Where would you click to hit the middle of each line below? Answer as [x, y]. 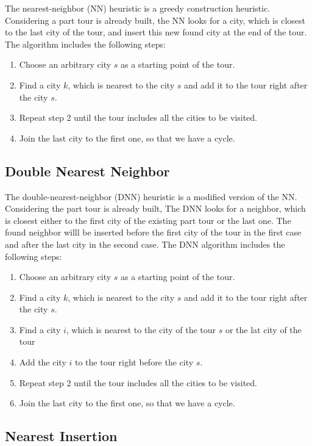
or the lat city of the [263, 329]
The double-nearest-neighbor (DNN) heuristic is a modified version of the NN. [151, 196]
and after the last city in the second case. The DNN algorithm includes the [145, 244]
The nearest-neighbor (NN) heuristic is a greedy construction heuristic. [138, 8]
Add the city [43, 362]
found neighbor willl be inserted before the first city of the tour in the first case [153, 232]
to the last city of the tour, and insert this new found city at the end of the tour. [156, 32]
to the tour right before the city [134, 362]
